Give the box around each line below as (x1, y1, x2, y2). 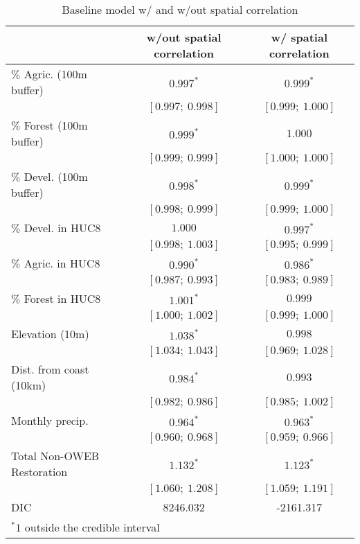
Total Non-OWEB (11, 448, 100, 464)
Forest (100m (24, 117, 88, 133)
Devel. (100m (24, 168, 88, 184)
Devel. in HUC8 (24, 220, 101, 236)
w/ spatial (271, 29, 328, 45)
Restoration (11, 464, 68, 480)
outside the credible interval (24, 519, 160, 535)
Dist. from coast (11, 361, 89, 377)
